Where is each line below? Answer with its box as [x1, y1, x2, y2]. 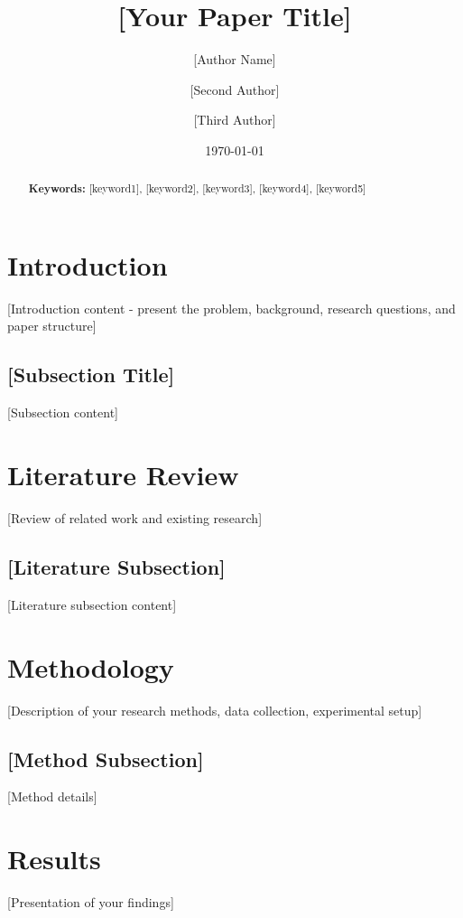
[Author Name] [193, 50, 276, 69]
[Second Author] [190, 80, 280, 98]
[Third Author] [193, 110, 276, 129]
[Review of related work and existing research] [7, 509, 263, 527]
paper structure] [7, 316, 97, 335]
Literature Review [7, 456, 239, 493]
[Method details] [7, 787, 97, 806]
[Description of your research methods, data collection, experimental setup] [7, 700, 422, 719]
